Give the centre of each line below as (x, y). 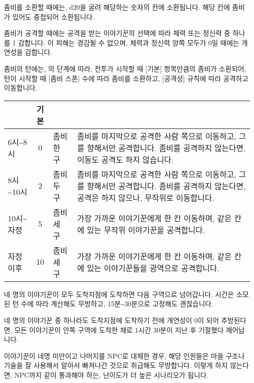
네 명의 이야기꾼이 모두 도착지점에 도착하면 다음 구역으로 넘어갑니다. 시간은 (119, 294)
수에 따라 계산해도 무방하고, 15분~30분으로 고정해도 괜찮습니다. (117, 304)
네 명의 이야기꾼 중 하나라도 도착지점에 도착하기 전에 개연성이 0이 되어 (112, 320)
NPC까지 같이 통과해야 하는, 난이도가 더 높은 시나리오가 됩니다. (111, 374)
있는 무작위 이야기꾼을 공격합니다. (146, 230)
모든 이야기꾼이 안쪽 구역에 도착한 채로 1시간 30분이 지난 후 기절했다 (119, 330)
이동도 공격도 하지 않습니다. (126, 159)
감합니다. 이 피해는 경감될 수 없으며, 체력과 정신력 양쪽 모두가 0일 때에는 (129, 42)
